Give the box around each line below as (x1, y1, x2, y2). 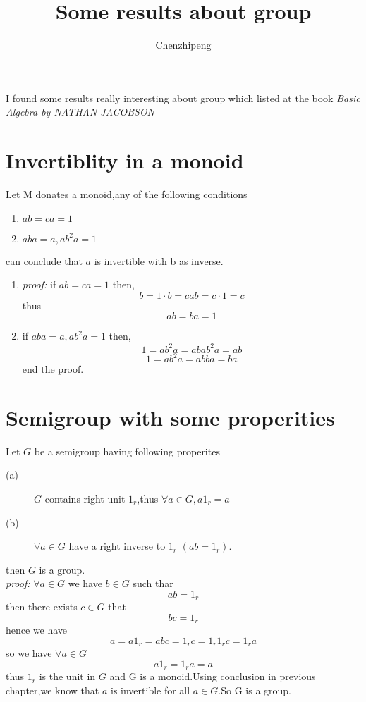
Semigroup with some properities (6, 402, 335, 431)
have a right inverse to (68, 538, 166, 553)
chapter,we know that (6, 683, 99, 698)
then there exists (6, 599, 78, 614)
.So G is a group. (218, 683, 292, 698)
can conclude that (6, 253, 83, 268)
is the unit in (39, 669, 96, 684)
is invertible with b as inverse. (94, 253, 224, 268)
